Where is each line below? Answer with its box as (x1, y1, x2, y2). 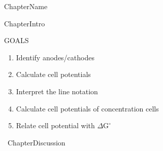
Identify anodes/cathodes (16, 52, 94, 62)
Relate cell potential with (16, 120, 95, 131)
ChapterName (4, 1, 48, 11)
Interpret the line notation (16, 86, 98, 96)
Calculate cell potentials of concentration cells (16, 103, 159, 114)
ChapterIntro (4, 18, 45, 28)
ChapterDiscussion (8, 137, 66, 147)
